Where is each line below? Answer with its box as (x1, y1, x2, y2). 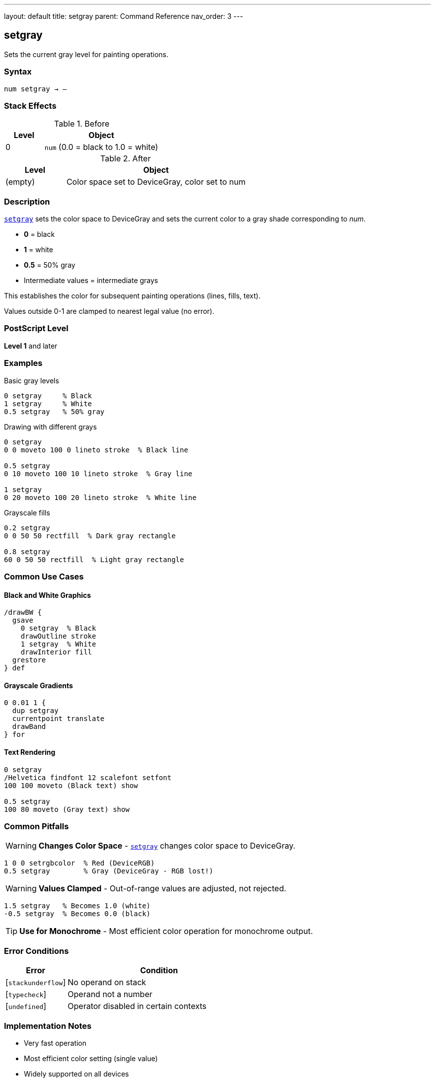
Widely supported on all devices (24, 1069, 129, 1078)
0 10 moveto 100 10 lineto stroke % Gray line (4, 469, 193, 478)
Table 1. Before (54, 119, 110, 129)
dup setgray (12, 707, 59, 715)
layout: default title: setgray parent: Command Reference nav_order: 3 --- (4, 12, 243, 20)
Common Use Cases (4, 571, 84, 581)
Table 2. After (100, 153, 151, 164)
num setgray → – (4, 84, 67, 93)
